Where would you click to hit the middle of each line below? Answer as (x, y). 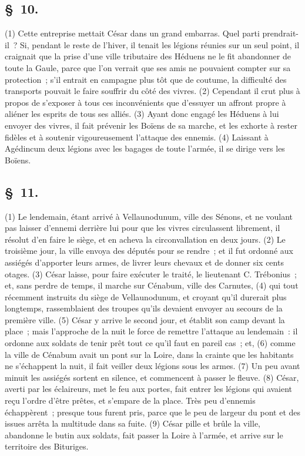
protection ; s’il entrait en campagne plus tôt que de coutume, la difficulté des (146, 79)
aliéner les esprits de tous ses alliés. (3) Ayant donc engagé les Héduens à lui (142, 114)
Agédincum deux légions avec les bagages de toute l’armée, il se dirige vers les (145, 148)
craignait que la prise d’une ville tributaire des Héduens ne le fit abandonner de (148, 56)
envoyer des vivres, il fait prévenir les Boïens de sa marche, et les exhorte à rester (151, 125)
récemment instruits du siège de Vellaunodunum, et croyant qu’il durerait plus (146, 296)
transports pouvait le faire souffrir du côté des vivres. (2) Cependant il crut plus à (152, 91)
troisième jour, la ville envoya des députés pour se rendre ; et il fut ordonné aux (149, 251)
